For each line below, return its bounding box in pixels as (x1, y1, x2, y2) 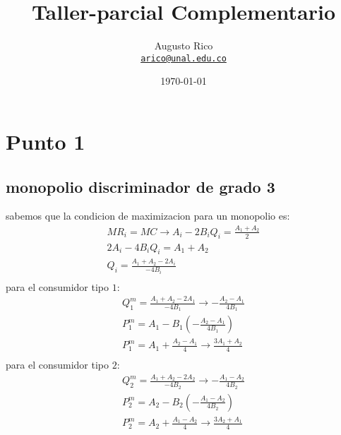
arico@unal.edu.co (140, 53, 227, 64)
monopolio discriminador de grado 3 (6, 175, 275, 197)
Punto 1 (6, 126, 85, 155)
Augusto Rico (154, 38, 213, 53)
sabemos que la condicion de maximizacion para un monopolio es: (6, 208, 290, 223)
